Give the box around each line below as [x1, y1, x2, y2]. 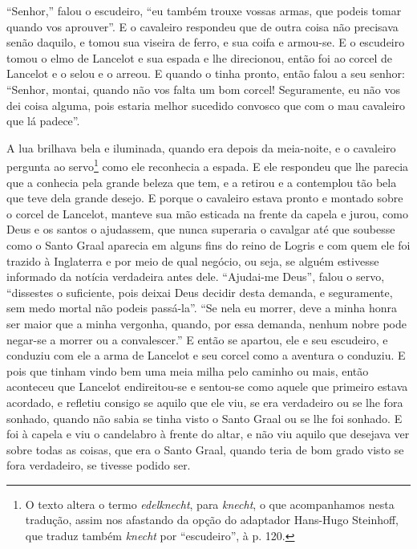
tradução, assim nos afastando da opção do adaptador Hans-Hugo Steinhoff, [25, 511, 399, 528]
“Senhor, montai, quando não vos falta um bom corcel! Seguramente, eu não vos [6, 80, 401, 97]
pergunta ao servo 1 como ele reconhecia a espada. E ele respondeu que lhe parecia [6, 156, 409, 174]
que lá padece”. [6, 112, 80, 129]
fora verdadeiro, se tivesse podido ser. [6, 457, 191, 474]
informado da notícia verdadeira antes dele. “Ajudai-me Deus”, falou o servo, [6, 268, 385, 285]
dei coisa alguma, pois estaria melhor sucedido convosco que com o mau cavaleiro [6, 96, 406, 113]
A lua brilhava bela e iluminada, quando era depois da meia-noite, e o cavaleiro [6, 139, 396, 156]
